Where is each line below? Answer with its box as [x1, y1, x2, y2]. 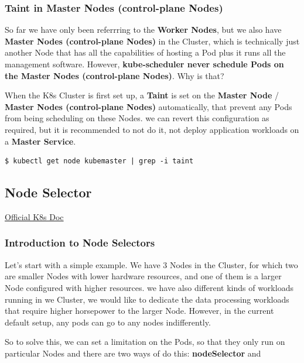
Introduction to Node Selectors [5, 235, 155, 250]
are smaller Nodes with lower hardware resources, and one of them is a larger [5, 270, 282, 282]
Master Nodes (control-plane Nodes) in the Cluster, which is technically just [5, 35, 300, 47]
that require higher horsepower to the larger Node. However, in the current [5, 304, 274, 317]
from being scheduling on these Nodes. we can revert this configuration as [5, 112, 269, 124]
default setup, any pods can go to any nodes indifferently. [5, 316, 211, 328]
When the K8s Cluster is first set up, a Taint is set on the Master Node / [5, 89, 279, 101]
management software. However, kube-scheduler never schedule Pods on [5, 58, 284, 70]
